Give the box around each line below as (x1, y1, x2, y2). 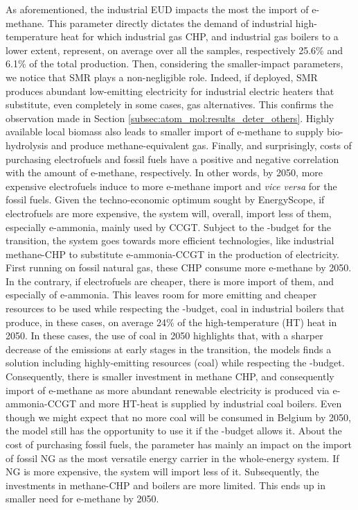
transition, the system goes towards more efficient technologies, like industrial (6, 233, 334, 248)
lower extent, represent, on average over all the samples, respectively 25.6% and (6, 42, 343, 57)
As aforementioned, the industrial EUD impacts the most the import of (6, 2, 309, 16)
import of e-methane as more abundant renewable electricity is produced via (6, 382, 330, 397)
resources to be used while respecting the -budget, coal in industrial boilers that (6, 301, 345, 316)
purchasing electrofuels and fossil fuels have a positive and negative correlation (6, 151, 339, 166)
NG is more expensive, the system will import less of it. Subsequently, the (6, 464, 319, 479)
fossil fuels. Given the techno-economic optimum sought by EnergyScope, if (6, 192, 325, 207)
